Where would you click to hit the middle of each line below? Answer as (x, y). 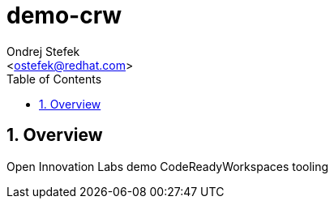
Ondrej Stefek (43, 51)
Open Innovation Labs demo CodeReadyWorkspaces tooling (168, 166)
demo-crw (64, 15)
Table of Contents (54, 79)
